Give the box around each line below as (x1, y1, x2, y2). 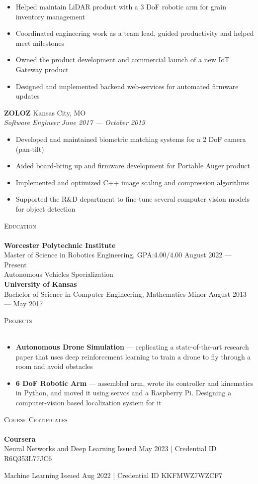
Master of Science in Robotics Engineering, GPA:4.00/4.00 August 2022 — (4, 249, 232, 260)
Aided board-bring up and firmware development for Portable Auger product (15, 160, 250, 171)
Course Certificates (4, 414, 68, 424)
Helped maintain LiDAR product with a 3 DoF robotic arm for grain (15, 1, 226, 11)
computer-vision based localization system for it (15, 397, 162, 407)
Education (4, 220, 36, 231)
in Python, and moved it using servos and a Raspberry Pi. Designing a (15, 387, 232, 398)
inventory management (15, 11, 86, 21)
